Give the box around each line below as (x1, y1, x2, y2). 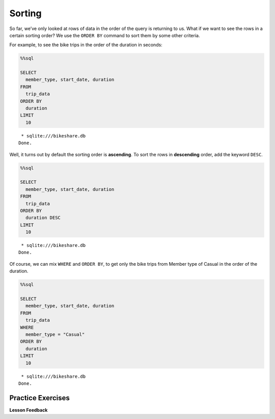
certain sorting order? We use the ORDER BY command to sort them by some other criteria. (9, 32, 200, 38)
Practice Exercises (9, 394, 70, 402)
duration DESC (25, 215, 61, 221)
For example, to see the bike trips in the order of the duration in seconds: (9, 42, 162, 48)
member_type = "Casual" (25, 331, 85, 337)
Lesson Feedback (9, 407, 48, 413)
